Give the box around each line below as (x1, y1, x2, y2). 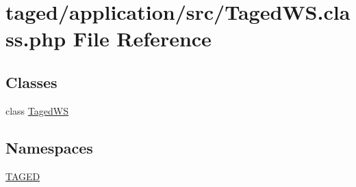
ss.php (5, 25, 66, 53)
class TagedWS (5, 103, 68, 117)
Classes (5, 71, 58, 92)
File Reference (73, 25, 212, 53)
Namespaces (5, 136, 93, 158)
